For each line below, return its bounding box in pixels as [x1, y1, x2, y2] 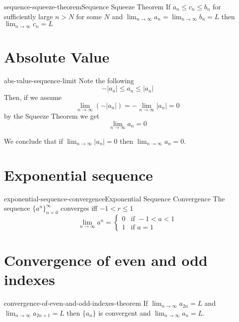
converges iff [60, 203, 98, 213]
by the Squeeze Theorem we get [4, 111, 100, 121]
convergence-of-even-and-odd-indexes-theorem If [4, 298, 148, 308]
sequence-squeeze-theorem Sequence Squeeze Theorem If [4, 1, 171, 11]
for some [76, 11, 102, 21]
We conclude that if [4, 135, 63, 146]
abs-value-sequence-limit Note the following [4, 75, 134, 85]
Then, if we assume [4, 92, 62, 102]
